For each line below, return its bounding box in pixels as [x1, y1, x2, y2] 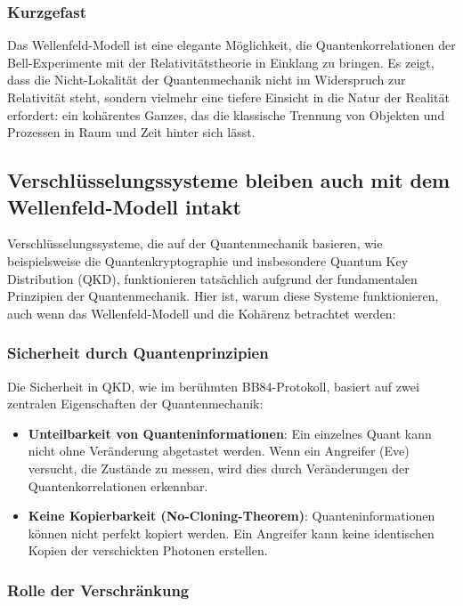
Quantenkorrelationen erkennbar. [28, 476, 208, 495]
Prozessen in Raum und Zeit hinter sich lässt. [7, 123, 256, 141]
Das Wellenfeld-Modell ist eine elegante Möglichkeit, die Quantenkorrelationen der [7, 36, 456, 54]
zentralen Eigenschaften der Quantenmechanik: [7, 394, 264, 413]
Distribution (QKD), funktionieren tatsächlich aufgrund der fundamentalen [7, 269, 418, 287]
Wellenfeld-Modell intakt [7, 192, 241, 220]
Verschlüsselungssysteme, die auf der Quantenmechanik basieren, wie [7, 234, 383, 253]
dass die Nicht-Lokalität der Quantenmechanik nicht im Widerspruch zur [7, 70, 406, 89]
